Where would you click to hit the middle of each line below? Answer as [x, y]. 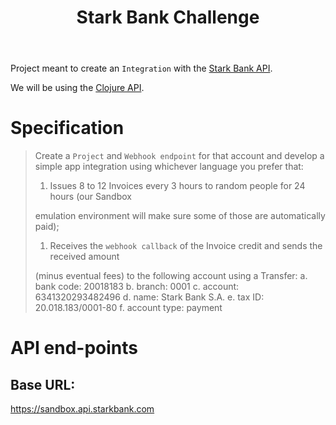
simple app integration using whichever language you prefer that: [169, 167]
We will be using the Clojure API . [77, 88]
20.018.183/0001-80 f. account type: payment [128, 308]
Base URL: [43, 384]
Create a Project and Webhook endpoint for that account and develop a [179, 156]
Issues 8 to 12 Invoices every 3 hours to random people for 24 [177, 186]
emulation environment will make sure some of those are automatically [180, 216]
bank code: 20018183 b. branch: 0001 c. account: [137, 287]
